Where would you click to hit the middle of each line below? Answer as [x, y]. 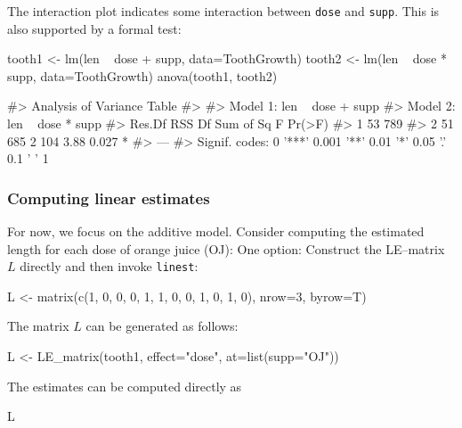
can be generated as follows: [162, 326]
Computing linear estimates [109, 198]
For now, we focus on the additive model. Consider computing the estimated [216, 231]
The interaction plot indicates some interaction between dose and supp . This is [223, 11]
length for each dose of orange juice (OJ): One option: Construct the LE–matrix [226, 248]
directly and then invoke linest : [109, 266]
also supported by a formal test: [94, 28]
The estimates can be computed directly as [125, 386]
